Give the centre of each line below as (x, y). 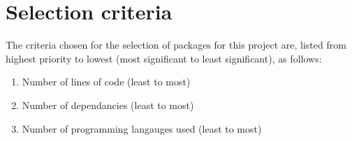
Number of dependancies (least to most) (108, 105)
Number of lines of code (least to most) (106, 82)
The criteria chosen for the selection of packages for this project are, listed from (176, 45)
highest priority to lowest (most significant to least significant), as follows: (164, 58)
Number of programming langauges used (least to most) (142, 128)
